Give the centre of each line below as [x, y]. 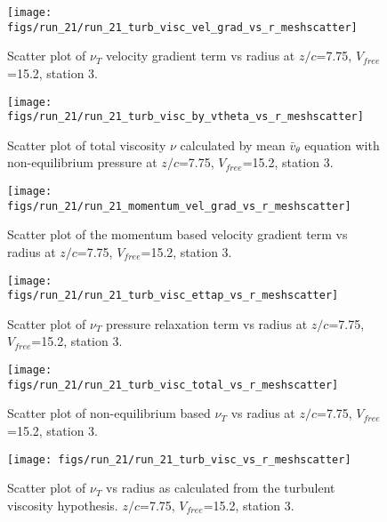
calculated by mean [233, 145]
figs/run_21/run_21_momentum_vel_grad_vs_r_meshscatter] [179, 206]
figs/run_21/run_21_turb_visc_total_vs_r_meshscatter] [173, 385]
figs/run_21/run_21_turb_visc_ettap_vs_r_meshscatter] [173, 296]
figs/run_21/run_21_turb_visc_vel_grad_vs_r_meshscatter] [182, 27]
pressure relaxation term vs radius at [207, 323]
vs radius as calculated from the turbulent [221, 488]
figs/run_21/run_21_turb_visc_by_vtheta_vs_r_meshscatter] [185, 117]
